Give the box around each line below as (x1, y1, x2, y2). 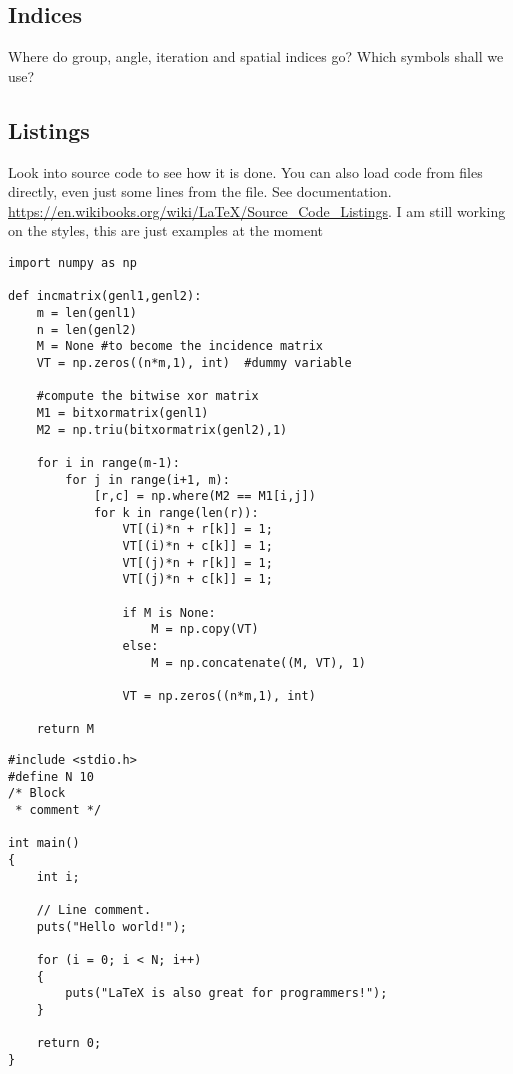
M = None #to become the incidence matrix (36, 339, 323, 354)
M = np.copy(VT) (151, 622, 259, 637)
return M (36, 722, 94, 737)
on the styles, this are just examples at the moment (8, 220, 323, 241)
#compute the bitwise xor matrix (36, 389, 259, 404)
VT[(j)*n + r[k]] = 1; (122, 555, 273, 570)
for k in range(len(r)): (93, 505, 259, 520)
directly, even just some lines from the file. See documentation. (8, 181, 392, 202)
